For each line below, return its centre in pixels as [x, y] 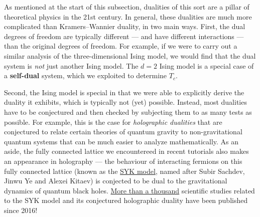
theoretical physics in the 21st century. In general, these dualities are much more [128, 16]
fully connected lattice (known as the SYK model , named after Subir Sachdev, [124, 171]
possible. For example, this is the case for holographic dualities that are [113, 122]
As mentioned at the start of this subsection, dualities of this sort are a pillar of [127, 7]
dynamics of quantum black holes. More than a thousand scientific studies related [129, 190]
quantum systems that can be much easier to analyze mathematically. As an [121, 141]
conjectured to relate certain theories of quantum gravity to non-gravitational [123, 132]
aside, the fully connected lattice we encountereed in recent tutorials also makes [126, 151]
